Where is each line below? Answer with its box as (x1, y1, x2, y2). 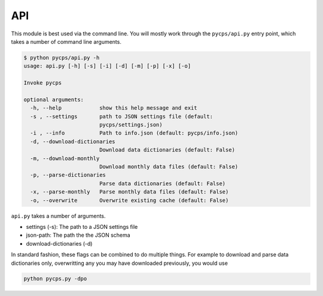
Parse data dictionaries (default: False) (99, 180, 226, 187)
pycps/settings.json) (99, 122, 163, 128)
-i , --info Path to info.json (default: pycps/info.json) (30, 129, 239, 137)
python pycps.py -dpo (23, 276, 87, 282)
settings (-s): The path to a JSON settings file (26, 223, 138, 230)
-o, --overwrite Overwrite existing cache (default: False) (30, 197, 229, 204)
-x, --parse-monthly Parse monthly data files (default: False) (30, 189, 229, 195)
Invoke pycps (23, 80, 62, 86)
